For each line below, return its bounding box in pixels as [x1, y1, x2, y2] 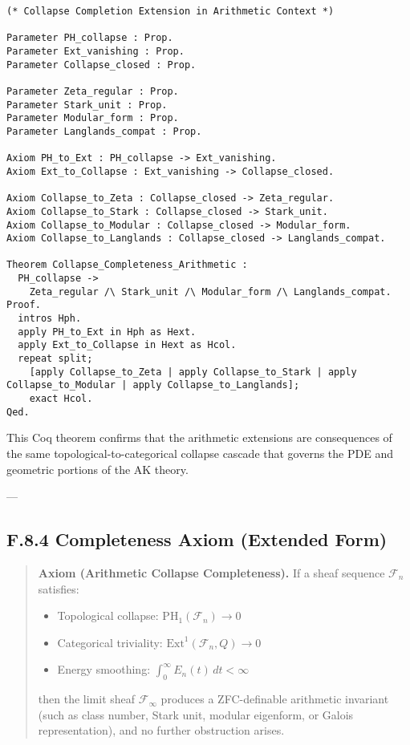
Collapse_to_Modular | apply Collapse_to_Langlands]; [6, 379, 300, 391]
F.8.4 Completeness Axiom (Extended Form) [6, 527, 388, 552]
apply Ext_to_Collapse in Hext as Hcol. [18, 339, 237, 351]
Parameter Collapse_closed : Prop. [6, 59, 197, 71]
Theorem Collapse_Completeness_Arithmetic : [6, 259, 248, 271]
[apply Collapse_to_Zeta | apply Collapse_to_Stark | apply [29, 366, 357, 378]
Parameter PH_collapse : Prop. [6, 32, 173, 44]
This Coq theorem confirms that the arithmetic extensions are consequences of [6, 429, 392, 446]
